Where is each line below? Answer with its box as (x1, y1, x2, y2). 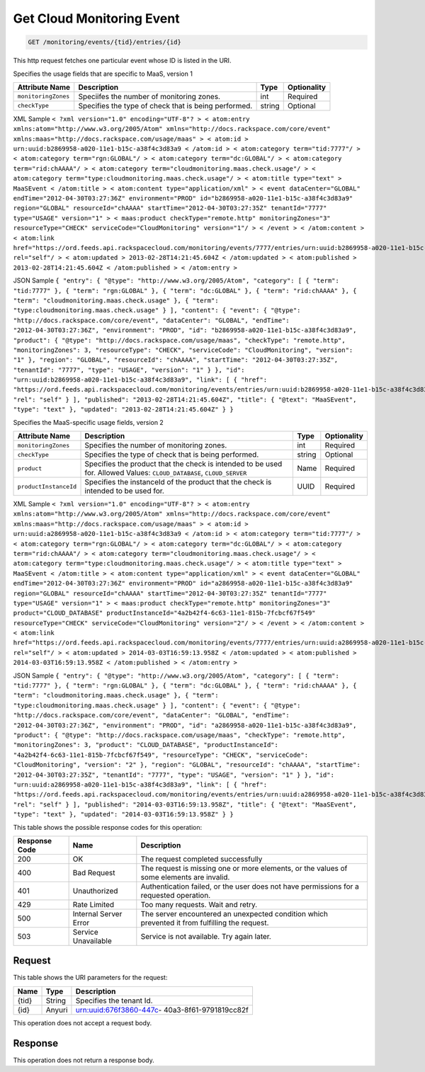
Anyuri (45, 1005, 68, 1015)
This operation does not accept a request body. (13, 1018, 152, 1027)
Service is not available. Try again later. (140, 931, 272, 941)
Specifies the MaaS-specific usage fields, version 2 (13, 418, 164, 426)
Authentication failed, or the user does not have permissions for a (140, 882, 359, 891)
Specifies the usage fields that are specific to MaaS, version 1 (13, 69, 193, 78)
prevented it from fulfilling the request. (140, 918, 269, 928)
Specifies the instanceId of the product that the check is (84, 477, 272, 487)
